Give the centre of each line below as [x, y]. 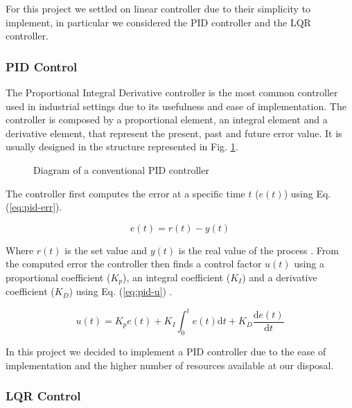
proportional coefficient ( [58, 277]
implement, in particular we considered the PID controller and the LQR [158, 22]
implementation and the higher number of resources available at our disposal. [170, 365]
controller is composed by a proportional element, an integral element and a [167, 119]
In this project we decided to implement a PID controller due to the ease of [166, 352]
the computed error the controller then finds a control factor [134, 264]
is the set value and [106, 250]
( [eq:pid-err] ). [34, 207]
